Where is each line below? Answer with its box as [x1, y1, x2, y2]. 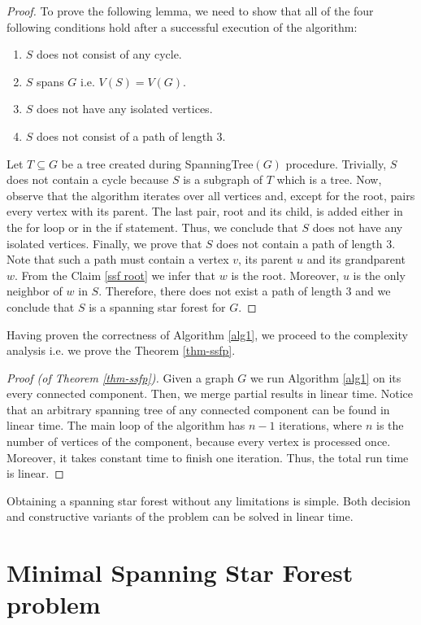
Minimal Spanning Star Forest [7, 556, 354, 589]
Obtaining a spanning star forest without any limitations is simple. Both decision [7, 492, 411, 509]
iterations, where [279, 417, 362, 434]
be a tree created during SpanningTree [61, 155, 254, 172]
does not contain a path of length [216, 234, 383, 251]
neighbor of [7, 282, 63, 299]
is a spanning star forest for [89, 298, 226, 315]
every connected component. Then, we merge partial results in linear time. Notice [7, 385, 414, 402]
